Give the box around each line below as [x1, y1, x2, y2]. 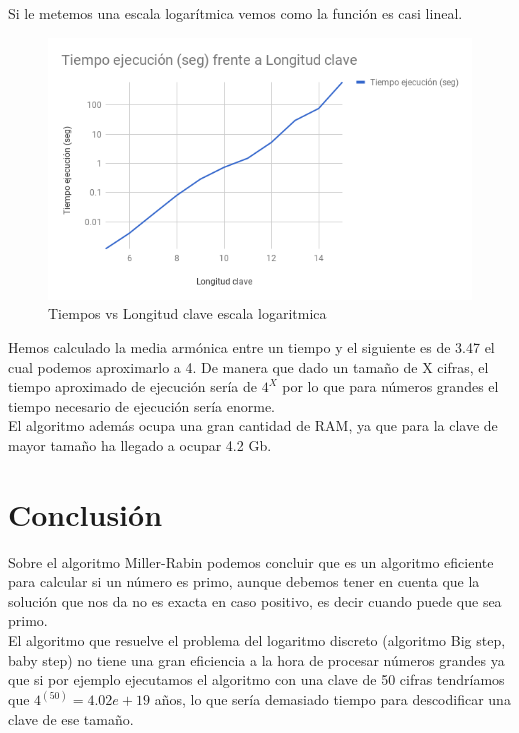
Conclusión [8, 493, 163, 534]
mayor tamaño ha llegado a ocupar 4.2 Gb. [8, 434, 272, 455]
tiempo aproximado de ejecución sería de [8, 376, 258, 397]
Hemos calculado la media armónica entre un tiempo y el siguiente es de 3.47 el [8, 336, 495, 357]
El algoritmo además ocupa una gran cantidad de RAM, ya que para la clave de [8, 415, 498, 436]
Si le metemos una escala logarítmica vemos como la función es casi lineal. [8, 3, 463, 23]
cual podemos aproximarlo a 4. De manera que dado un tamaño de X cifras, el [8, 356, 489, 377]
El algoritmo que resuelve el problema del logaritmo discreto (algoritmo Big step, [8, 630, 506, 651]
